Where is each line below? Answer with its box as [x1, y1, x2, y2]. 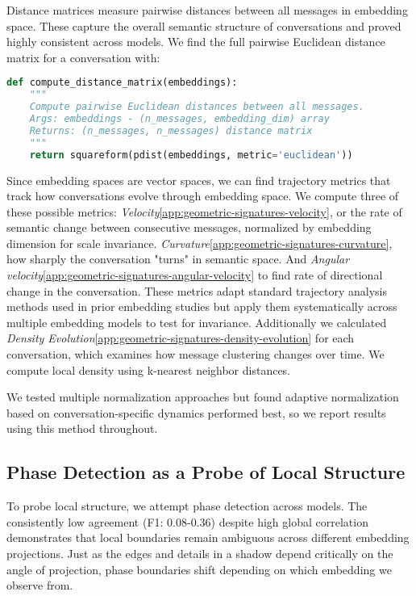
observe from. [6, 577, 73, 594]
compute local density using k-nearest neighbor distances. [6, 361, 291, 378]
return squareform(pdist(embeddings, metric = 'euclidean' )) [29, 149, 353, 161]
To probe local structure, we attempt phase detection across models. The [6, 497, 368, 514]
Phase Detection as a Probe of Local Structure [6, 460, 406, 485]
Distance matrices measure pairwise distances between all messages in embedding [6, 2, 408, 18]
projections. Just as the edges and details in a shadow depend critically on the [6, 544, 393, 561]
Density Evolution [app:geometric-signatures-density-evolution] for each [6, 329, 355, 346]
